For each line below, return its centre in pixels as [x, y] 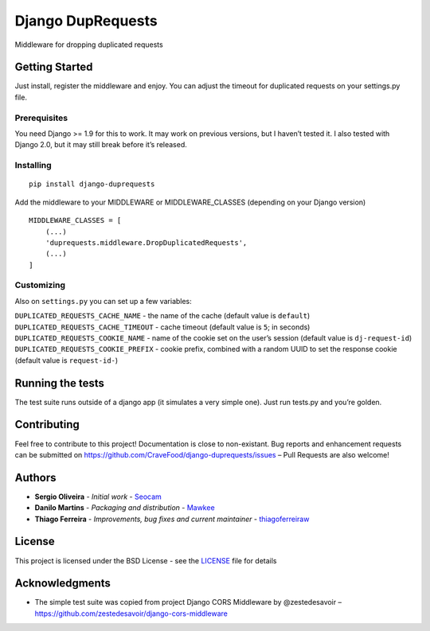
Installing [33, 166]
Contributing [47, 425]
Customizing [40, 285]
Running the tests [60, 383]
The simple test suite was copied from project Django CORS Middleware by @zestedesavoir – [188, 602]
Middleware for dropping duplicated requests [89, 45]
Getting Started [54, 67]
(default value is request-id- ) [66, 360]
